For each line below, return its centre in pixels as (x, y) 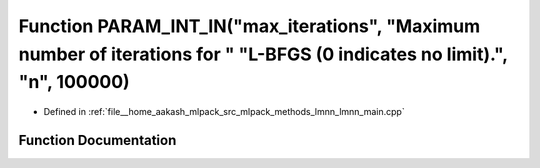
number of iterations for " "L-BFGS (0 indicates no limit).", (263, 54)
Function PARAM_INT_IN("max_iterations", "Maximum (249, 26)
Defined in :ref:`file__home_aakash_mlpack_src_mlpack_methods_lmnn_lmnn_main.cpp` (224, 112)
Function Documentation (97, 140)
